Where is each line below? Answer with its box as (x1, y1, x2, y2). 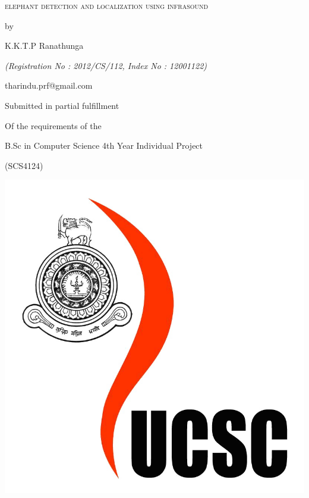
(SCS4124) (5, 159, 43, 171)
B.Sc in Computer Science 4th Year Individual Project (5, 139, 203, 152)
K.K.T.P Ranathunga (5, 39, 84, 52)
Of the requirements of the (5, 119, 102, 131)
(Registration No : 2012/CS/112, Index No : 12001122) (5, 59, 207, 71)
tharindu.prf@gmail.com (5, 79, 93, 92)
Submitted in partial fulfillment (5, 99, 119, 111)
